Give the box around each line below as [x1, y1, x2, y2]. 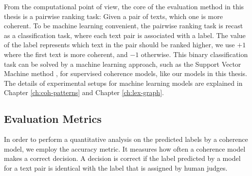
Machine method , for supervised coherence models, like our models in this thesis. [4, 68, 248, 78]
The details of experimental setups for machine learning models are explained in [4, 78, 243, 88]
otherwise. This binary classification [141, 49, 248, 59]
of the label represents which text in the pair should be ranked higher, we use [4, 39, 235, 50]
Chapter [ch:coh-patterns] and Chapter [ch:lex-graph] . [4, 87, 164, 98]
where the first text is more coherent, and [4, 49, 128, 59]
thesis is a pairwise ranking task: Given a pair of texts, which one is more [4, 11, 223, 21]
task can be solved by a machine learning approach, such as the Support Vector [4, 59, 241, 69]
